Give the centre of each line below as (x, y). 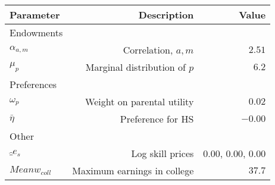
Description (166, 15)
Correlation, (148, 50)
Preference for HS (157, 119)
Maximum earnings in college (133, 170)
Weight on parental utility (140, 101)
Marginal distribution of (135, 67)
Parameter (35, 15)
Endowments (36, 32)
